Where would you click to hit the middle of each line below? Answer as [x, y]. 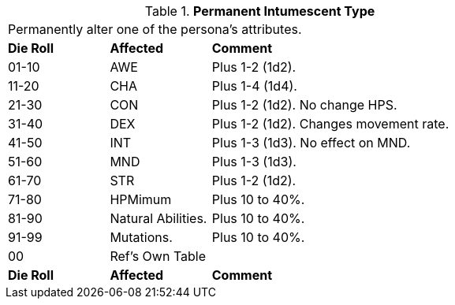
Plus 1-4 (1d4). [254, 86]
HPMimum [141, 199]
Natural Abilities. [159, 218]
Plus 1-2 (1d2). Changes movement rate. [330, 124]
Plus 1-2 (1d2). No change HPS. [304, 105]
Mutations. [141, 237]
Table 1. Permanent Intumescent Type [260, 11]
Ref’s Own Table [158, 256]
